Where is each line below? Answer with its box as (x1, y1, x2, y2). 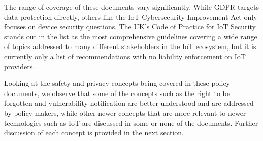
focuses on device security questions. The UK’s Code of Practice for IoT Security (4, 21, 256, 32)
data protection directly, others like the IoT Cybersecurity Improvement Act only (4, 11, 257, 22)
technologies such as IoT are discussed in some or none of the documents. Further (4, 117, 258, 128)
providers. (4, 61, 35, 71)
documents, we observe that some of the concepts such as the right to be (4, 87, 230, 98)
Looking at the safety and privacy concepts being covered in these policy (4, 78, 230, 88)
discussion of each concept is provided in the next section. (4, 127, 184, 138)
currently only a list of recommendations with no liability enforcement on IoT (4, 51, 246, 61)
